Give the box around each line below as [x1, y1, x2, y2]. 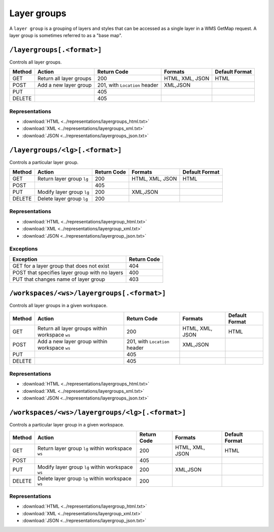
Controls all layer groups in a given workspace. [9, 303, 108, 309]
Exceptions [9, 245, 38, 252]
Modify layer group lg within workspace [37, 463, 133, 471]
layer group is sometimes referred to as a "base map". [9, 32, 123, 38]
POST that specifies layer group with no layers [12, 269, 124, 276]
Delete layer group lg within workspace [37, 475, 132, 482]
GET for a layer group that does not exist [12, 262, 110, 269]
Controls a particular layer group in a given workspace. [9, 422, 124, 428]
